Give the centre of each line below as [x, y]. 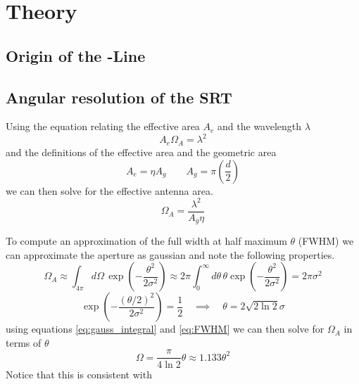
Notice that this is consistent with [79, 374]
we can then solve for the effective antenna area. [109, 190]
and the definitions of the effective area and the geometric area [141, 152]
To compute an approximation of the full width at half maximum [146, 241]
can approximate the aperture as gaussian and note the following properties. [170, 254]
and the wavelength [260, 126]
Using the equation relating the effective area [103, 126]
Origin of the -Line [76, 55]
